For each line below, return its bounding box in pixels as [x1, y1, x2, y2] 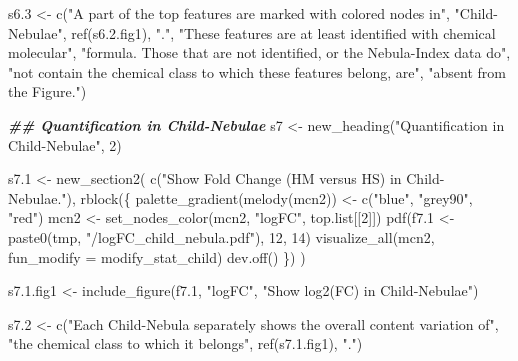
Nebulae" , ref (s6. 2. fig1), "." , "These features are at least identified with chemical [8, 22, 496, 43]
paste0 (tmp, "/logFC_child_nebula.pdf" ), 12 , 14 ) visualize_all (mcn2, [8, 226, 435, 247]
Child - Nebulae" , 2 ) [8, 134, 122, 155]
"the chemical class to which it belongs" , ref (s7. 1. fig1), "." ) [8, 333, 363, 354]
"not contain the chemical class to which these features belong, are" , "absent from [8, 61, 507, 82]
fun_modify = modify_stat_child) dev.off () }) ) [8, 246, 306, 267]
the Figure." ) [8, 81, 87, 102]
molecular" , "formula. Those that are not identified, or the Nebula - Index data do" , [8, 42, 511, 63]
